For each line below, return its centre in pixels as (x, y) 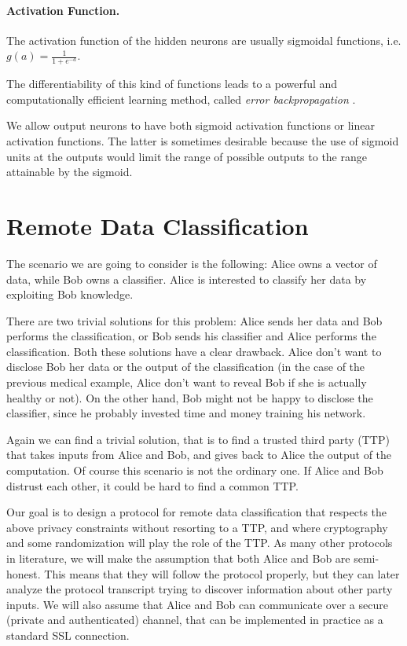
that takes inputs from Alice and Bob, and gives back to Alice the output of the (199, 455)
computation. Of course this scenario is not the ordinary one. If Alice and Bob (195, 470)
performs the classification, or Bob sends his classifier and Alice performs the (191, 336)
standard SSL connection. (68, 635)
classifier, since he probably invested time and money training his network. (186, 413)
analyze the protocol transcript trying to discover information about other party (200, 589)
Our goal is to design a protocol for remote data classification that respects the (197, 512)
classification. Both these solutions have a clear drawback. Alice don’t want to (194, 351)
